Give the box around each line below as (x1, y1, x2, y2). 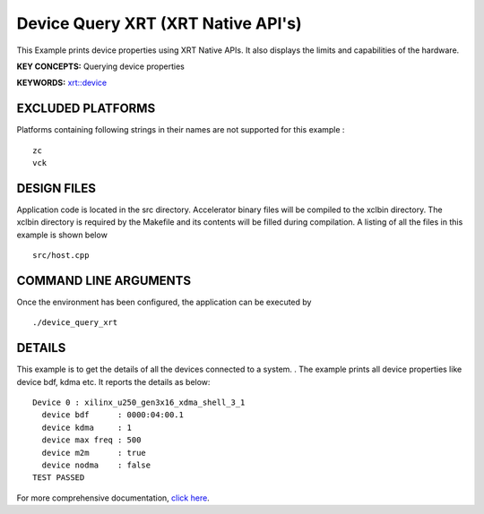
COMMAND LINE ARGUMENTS (16, 273, 192, 288)
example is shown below (16, 229, 108, 240)
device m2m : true (41, 448, 147, 458)
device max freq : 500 (41, 435, 142, 445)
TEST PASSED (32, 473, 85, 483)
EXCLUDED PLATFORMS (16, 101, 156, 116)
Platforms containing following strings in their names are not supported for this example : (16, 124, 345, 135)
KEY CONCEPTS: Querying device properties (16, 61, 186, 72)
